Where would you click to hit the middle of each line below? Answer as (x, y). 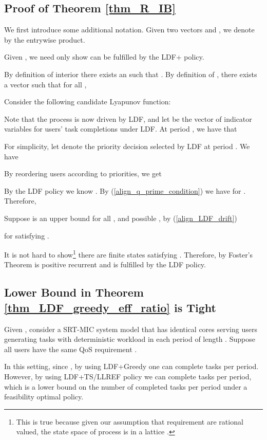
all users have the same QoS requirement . (71, 349)
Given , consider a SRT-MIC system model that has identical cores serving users (131, 329)
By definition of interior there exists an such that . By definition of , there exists (131, 74)
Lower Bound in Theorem (74, 292)
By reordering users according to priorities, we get (83, 173)
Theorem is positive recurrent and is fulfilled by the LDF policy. (105, 264)
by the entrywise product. (45, 39)
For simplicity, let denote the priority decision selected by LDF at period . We (127, 146)
